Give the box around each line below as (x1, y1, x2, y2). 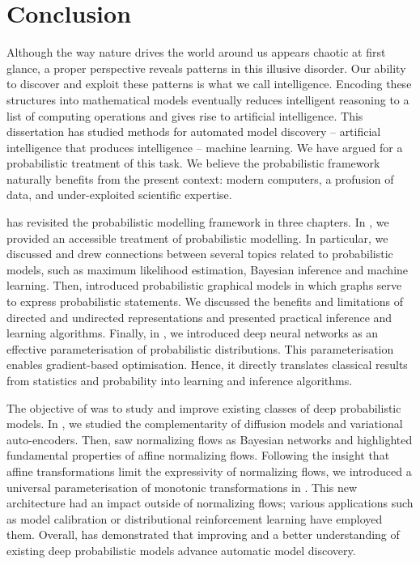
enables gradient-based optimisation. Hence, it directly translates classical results (6, 356, 408, 373)
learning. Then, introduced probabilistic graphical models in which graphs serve (6, 277, 402, 294)
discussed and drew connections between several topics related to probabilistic (6, 245, 393, 262)
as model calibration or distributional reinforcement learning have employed (6, 510, 383, 527)
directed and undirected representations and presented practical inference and (6, 308, 392, 325)
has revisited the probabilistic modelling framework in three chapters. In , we (6, 214, 389, 231)
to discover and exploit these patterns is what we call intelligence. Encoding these (6, 75, 412, 92)
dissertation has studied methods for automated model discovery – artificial (6, 123, 381, 140)
